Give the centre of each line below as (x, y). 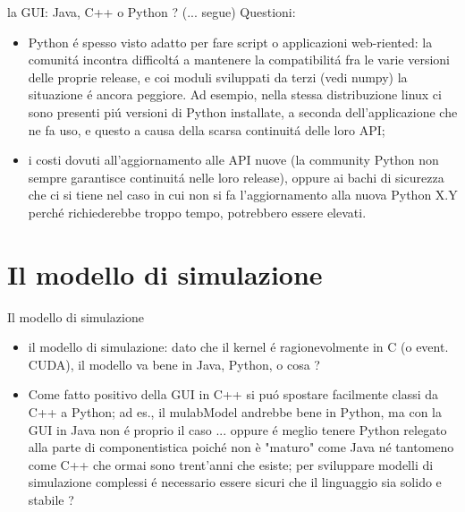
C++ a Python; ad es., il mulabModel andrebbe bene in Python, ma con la (235, 412)
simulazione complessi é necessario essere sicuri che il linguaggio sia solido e (235, 482)
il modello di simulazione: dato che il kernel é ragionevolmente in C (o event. (238, 347)
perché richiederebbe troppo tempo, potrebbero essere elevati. (197, 212)
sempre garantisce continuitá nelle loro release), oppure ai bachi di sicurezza (236, 177)
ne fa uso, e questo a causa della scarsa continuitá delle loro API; (207, 129)
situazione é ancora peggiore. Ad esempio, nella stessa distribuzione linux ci (235, 94)
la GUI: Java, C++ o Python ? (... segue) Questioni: (152, 12)
